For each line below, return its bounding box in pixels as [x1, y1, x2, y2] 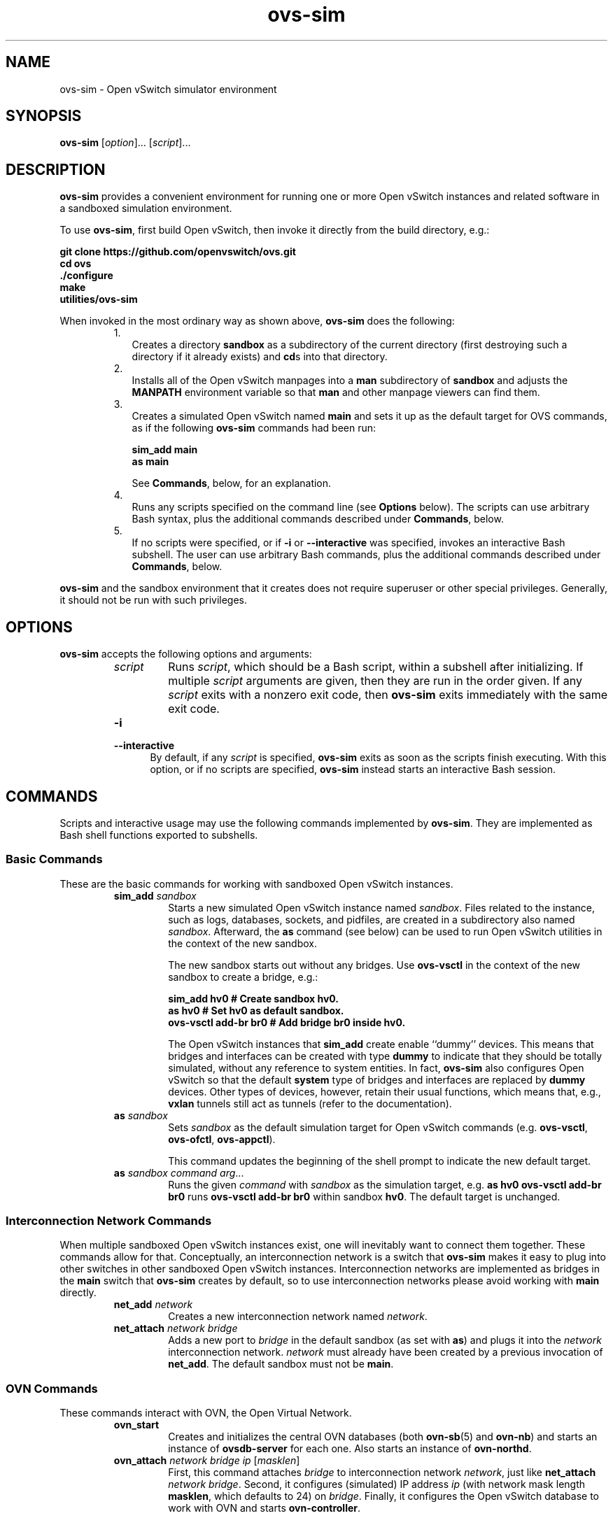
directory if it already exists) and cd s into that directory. [132, 350, 388, 363]
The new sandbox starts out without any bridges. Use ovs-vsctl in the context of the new [168, 958, 580, 971]
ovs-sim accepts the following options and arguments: [59, 648, 312, 660]
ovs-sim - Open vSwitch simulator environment [59, 83, 277, 95]
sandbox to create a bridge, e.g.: [168, 970, 318, 983]
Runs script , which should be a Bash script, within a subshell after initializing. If [168, 660, 584, 674]
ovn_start [113, 1419, 160, 1431]
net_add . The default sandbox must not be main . [168, 1358, 394, 1370]
